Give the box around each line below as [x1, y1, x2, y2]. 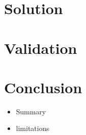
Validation [4, 37, 77, 58]
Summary [16, 106, 46, 116]
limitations [16, 123, 50, 133]
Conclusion [4, 77, 82, 97]
